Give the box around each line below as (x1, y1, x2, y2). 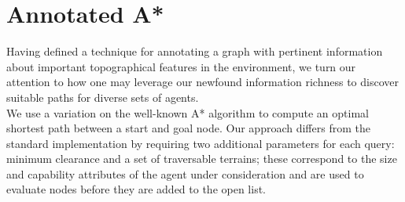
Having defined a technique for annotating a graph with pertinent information (6, 43, 383, 60)
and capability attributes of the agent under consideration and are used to (6, 165, 364, 182)
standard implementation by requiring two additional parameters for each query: (6, 135, 395, 151)
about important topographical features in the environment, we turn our (6, 58, 356, 74)
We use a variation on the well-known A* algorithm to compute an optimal (6, 104, 369, 121)
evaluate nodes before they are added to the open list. (6, 181, 267, 197)
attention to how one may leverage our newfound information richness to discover (6, 74, 399, 90)
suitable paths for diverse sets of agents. (6, 88, 199, 105)
